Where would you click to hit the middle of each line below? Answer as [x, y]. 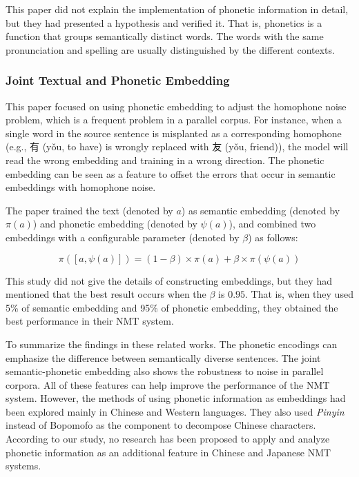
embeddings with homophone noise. [81, 187]
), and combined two [272, 224]
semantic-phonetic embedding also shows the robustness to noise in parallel [165, 371]
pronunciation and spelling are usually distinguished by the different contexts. [170, 49]
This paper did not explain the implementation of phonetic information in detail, [177, 9]
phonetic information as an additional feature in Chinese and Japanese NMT [168, 452]
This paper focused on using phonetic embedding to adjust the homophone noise [176, 106]
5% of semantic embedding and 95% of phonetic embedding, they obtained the [172, 307]
